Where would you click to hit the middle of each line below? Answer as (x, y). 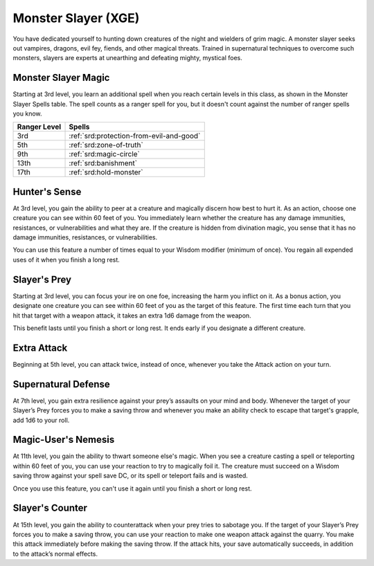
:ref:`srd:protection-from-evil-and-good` (135, 136)
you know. (27, 113)
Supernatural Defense (61, 384)
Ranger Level (39, 127)
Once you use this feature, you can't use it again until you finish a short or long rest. (132, 489)
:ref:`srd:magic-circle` (104, 154)
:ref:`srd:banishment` (103, 163)
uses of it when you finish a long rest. (66, 259)
